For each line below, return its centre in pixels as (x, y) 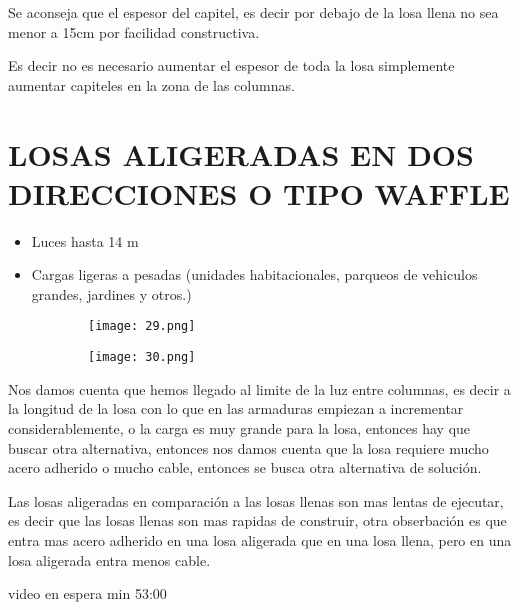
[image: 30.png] (142, 357)
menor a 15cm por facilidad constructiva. (134, 31)
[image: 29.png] (142, 326)
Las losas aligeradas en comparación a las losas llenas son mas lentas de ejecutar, (256, 500)
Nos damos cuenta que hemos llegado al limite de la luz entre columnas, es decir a (259, 388)
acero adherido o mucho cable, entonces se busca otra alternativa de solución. (245, 467)
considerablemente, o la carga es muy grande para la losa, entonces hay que (239, 427)
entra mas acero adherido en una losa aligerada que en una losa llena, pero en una (260, 539)
